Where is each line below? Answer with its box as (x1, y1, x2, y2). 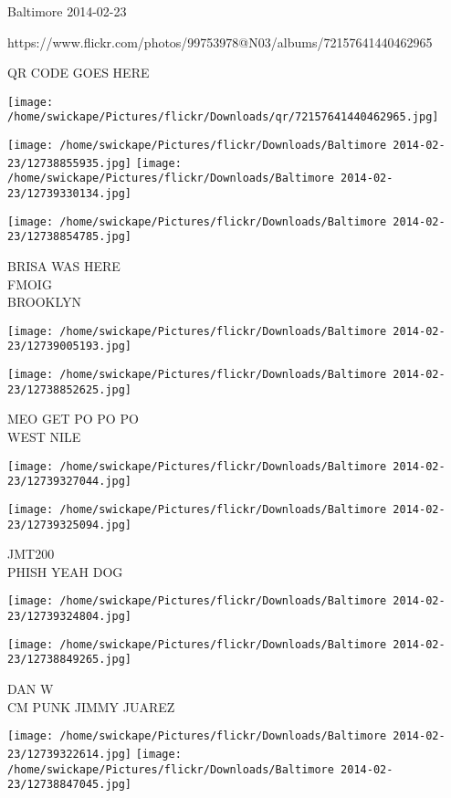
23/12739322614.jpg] (7, 747, 132, 761)
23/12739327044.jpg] (7, 475, 132, 488)
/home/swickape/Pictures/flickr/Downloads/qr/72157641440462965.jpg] (7, 110, 439, 124)
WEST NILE (7, 427, 81, 446)
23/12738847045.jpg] (7, 778, 132, 792)
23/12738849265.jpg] (7, 653, 132, 667)
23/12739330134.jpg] (7, 187, 132, 201)
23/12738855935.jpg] (7, 156, 132, 170)
